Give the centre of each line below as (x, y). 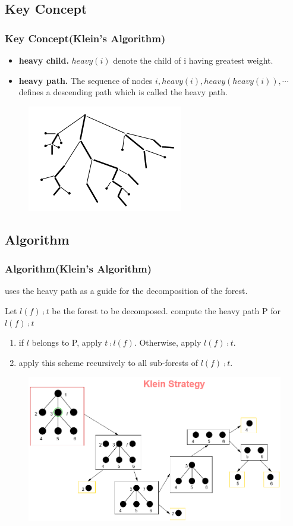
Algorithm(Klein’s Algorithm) (78, 269)
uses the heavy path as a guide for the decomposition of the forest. (126, 291)
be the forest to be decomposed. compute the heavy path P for (166, 310)
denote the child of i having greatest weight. (193, 60)
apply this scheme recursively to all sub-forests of (108, 362)
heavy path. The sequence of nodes (86, 80)
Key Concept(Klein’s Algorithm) (85, 38)
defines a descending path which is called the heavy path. (123, 92)
